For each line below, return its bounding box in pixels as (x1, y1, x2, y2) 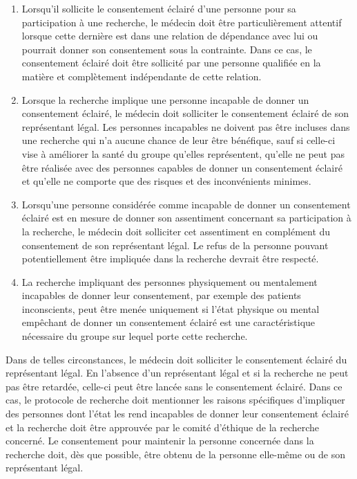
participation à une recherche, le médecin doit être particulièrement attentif (21, 15, 342, 29)
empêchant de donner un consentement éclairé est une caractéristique (21, 315, 316, 329)
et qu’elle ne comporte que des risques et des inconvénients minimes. (21, 174, 311, 188)
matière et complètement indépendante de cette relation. (21, 69, 262, 83)
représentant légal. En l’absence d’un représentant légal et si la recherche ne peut (6, 365, 349, 380)
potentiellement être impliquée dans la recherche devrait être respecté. (21, 251, 319, 266)
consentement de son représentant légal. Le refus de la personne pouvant (21, 237, 329, 252)
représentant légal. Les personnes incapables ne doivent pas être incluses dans (21, 119, 350, 134)
